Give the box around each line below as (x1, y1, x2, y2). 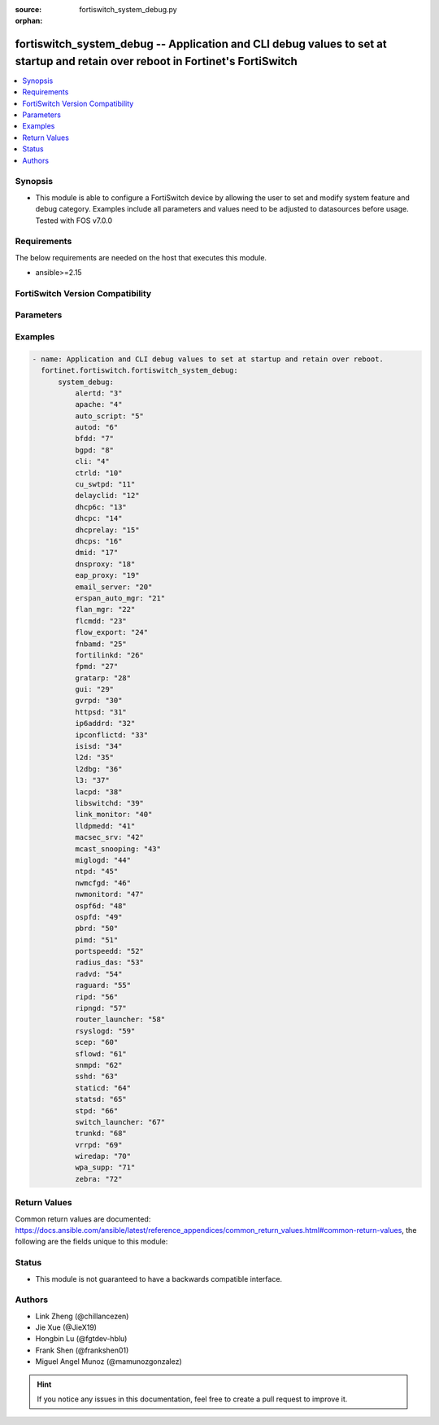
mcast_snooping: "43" (74, 844, 162, 854)
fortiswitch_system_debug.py (79, 5, 178, 14)
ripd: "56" (74, 992, 119, 1001)
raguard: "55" (74, 981, 132, 990)
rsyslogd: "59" (74, 1026, 136, 1035)
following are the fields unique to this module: (15, 1237, 168, 1247)
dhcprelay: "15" (74, 525, 140, 535)
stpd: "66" (74, 1106, 119, 1115)
